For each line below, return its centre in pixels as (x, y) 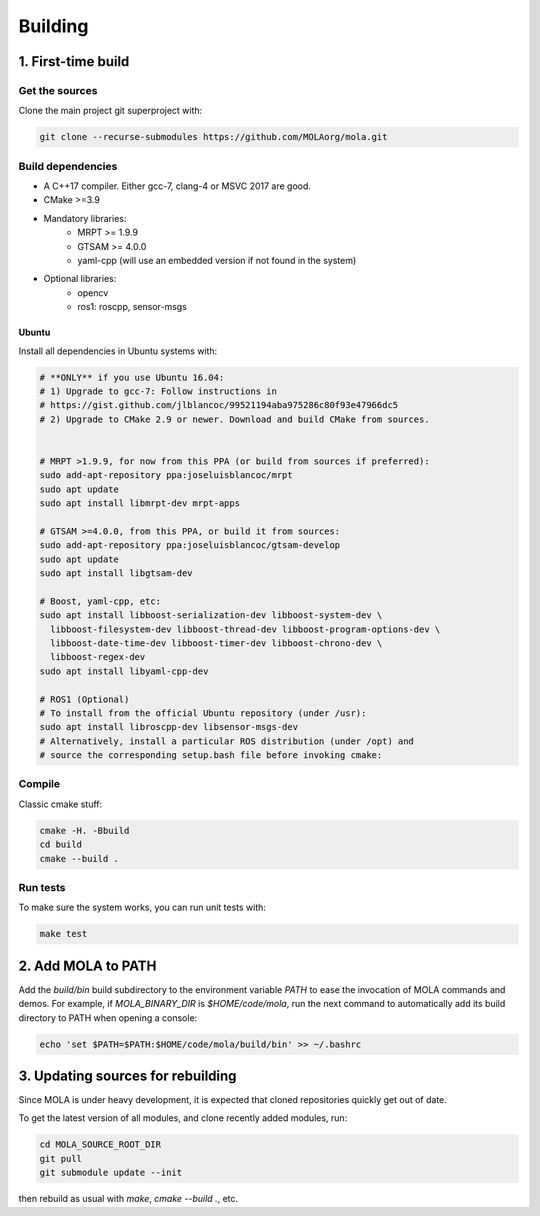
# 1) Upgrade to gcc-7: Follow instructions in (158, 391)
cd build (61, 844)
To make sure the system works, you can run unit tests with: (142, 907)
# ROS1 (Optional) (84, 699)
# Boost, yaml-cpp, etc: (100, 601)
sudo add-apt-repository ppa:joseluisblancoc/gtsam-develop (190, 545)
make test (63, 934)
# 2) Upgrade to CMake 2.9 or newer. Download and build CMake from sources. (234, 419)
